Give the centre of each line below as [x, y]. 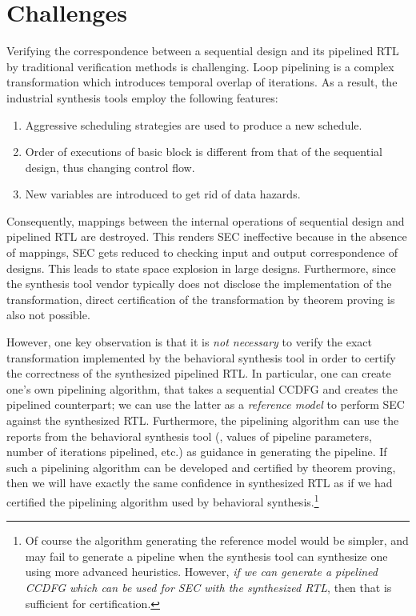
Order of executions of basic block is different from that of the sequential [204, 152]
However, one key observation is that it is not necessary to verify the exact [189, 342]
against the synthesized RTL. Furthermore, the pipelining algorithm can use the [203, 420]
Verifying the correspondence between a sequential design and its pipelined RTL [203, 51]
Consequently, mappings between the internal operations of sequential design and [206, 220]
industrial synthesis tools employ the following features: [142, 97]
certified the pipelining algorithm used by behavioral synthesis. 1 [163, 500]
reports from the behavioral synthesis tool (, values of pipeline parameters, [189, 436]
